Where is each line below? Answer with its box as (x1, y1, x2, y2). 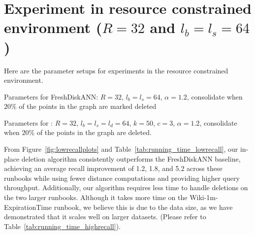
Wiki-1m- (190, 192, 218, 202)
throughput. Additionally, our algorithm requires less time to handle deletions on (4, 182, 248, 193)
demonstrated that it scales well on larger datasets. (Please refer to (4, 211, 206, 222)
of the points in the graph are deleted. (36, 127, 152, 137)
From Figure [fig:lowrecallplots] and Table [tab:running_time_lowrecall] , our (4, 144, 238, 154)
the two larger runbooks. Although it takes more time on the (4, 192, 188, 202)
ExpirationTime (4, 201, 52, 212)
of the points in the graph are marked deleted (19, 101, 157, 111)
